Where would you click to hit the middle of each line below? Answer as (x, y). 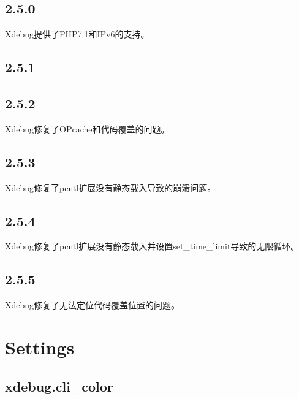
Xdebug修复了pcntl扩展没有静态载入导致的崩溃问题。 (111, 187)
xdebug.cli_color (59, 386)
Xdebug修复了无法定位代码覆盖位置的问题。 (93, 305)
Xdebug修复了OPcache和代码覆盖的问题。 (87, 128)
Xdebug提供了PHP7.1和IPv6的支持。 (77, 34)
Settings (40, 347)
